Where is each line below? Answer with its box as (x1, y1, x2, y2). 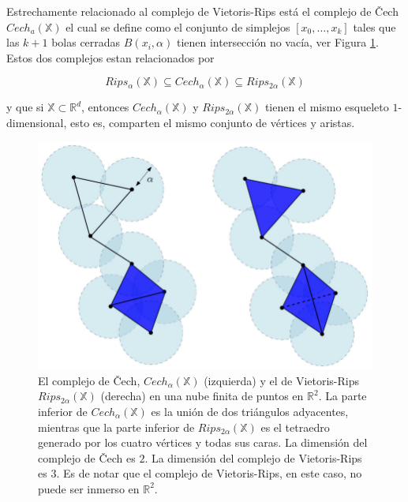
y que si (6, 99, 44, 115)
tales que (353, 18, 396, 35)
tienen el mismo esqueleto (264, 99, 389, 115)
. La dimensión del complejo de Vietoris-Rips (144, 449, 362, 466)
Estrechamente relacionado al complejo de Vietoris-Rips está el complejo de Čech (6, 3, 399, 19)
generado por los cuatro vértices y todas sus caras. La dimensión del (38, 434, 368, 451)
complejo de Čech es (38, 449, 136, 466)
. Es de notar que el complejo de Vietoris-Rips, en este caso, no (56, 465, 362, 481)
